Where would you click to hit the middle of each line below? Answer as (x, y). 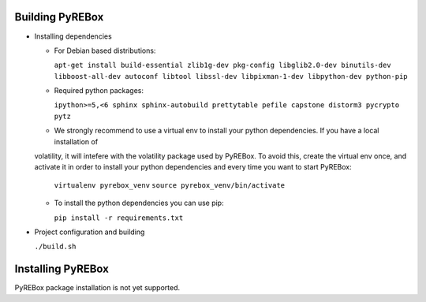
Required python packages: (99, 91)
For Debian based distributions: (105, 50)
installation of (76, 141)
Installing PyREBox (62, 269)
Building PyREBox (59, 17)
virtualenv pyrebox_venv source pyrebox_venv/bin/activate (170, 185)
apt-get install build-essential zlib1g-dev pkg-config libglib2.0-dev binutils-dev (222, 65)
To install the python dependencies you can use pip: (139, 203)
